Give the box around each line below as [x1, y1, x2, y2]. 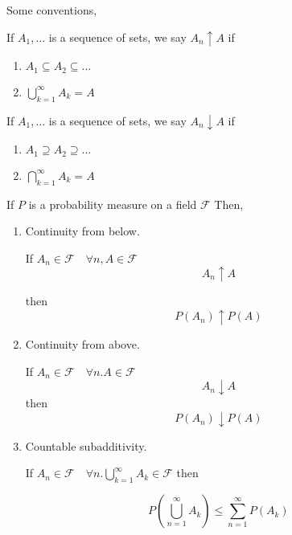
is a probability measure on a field [28, 195, 197, 212]
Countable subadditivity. [25, 437, 147, 454]
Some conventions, [6, 2, 97, 18]
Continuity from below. [25, 223, 140, 239]
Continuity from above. [25, 335, 140, 352]
